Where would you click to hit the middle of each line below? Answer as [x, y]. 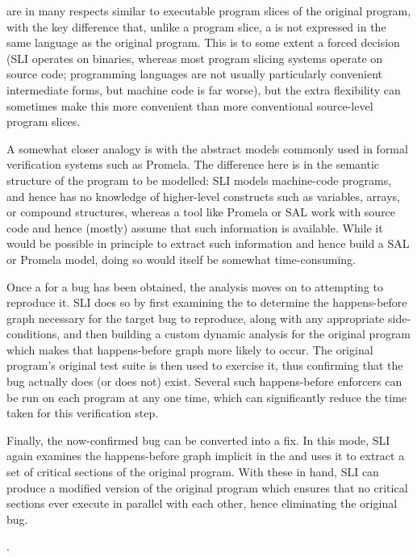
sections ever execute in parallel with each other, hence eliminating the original [202, 503]
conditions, [33, 334]
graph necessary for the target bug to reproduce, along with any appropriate [196, 318]
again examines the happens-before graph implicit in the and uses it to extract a [206, 456]
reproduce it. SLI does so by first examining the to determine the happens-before [207, 302]
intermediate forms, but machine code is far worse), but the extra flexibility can [204, 89]
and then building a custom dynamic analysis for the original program [237, 334]
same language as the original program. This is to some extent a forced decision [203, 42]
